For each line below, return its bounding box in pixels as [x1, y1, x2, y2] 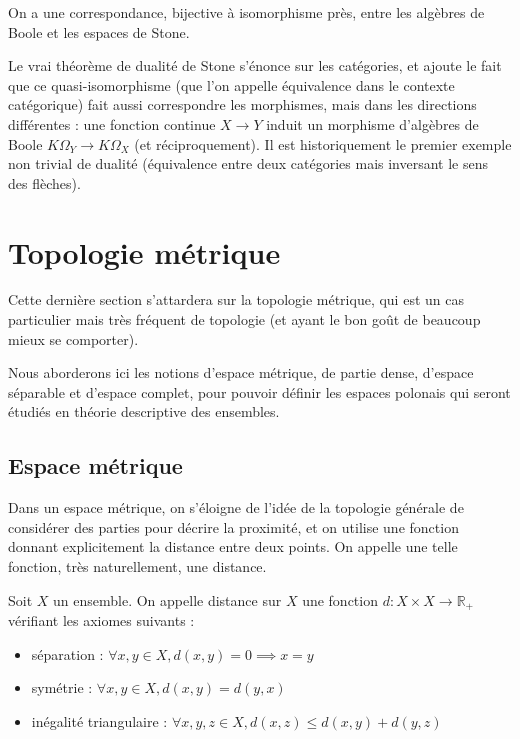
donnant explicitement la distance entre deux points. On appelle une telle [8, 536, 458, 557]
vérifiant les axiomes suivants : [8, 610, 195, 631]
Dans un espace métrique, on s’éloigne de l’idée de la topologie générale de [8, 497, 464, 518]
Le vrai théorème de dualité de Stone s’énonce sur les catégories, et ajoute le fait [8, 55, 502, 76]
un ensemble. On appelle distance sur [53, 589, 282, 610]
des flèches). [8, 172, 81, 193]
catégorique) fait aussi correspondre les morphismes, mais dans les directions [8, 94, 477, 115]
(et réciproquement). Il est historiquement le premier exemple [134, 133, 512, 154]
